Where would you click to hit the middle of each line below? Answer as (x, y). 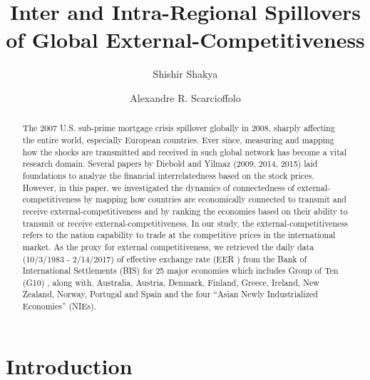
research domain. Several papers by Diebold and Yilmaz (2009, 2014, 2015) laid (170, 164)
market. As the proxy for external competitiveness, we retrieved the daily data (168, 246)
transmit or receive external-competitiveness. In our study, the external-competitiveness (185, 223)
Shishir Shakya (185, 74)
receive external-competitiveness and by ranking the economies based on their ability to (185, 211)
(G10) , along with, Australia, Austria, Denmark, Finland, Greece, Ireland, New (171, 282)
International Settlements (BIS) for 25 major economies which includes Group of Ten (180, 271)
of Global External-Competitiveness (185, 40)
